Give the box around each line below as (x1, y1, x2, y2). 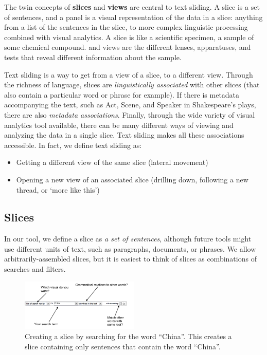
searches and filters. (4, 264, 66, 274)
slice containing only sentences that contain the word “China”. (25, 341, 221, 351)
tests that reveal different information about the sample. (4, 51, 182, 62)
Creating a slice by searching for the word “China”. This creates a (25, 331, 232, 342)
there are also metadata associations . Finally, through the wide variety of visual (4, 109, 255, 120)
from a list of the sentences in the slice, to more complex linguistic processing (4, 22, 248, 32)
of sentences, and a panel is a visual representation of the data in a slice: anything (4, 11, 263, 22)
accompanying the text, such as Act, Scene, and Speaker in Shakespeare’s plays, (4, 99, 256, 110)
